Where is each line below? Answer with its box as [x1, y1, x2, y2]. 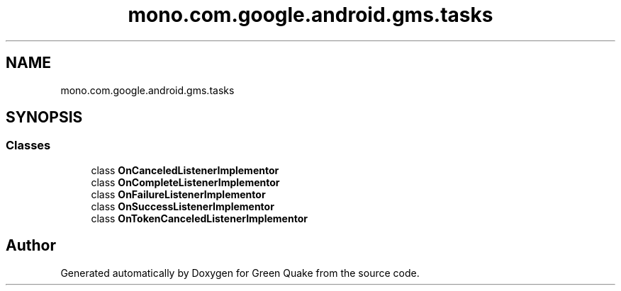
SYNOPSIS [6, 108, 83, 127]
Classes [6, 138, 51, 153]
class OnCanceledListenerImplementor [91, 164, 279, 176]
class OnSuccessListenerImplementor [91, 200, 274, 212]
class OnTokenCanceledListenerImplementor [91, 212, 308, 224]
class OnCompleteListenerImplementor [91, 176, 280, 188]
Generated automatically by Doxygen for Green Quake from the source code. [60, 266, 420, 279]
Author [6, 236, 56, 255]
